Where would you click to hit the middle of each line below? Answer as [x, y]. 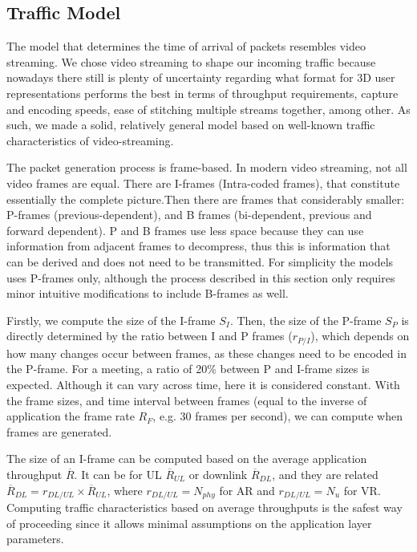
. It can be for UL [118, 474]
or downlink [218, 474]
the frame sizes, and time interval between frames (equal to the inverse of [187, 400]
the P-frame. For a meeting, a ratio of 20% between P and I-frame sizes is [188, 369]
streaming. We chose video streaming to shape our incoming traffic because [191, 61]
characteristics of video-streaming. [90, 140]
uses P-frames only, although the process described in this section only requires [201, 277]
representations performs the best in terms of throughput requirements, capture [202, 93]
